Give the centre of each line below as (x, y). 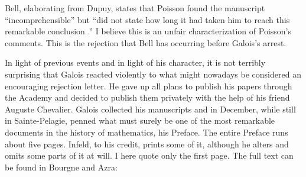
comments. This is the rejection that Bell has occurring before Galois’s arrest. (146, 42)
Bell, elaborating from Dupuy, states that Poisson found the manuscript (135, 8)
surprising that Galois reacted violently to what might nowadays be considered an (153, 74)
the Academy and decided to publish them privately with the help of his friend (147, 97)
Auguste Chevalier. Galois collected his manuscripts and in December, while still (150, 109)
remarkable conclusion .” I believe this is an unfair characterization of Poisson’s (148, 31)
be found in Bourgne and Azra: (61, 167)
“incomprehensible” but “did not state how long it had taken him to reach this (147, 19)
